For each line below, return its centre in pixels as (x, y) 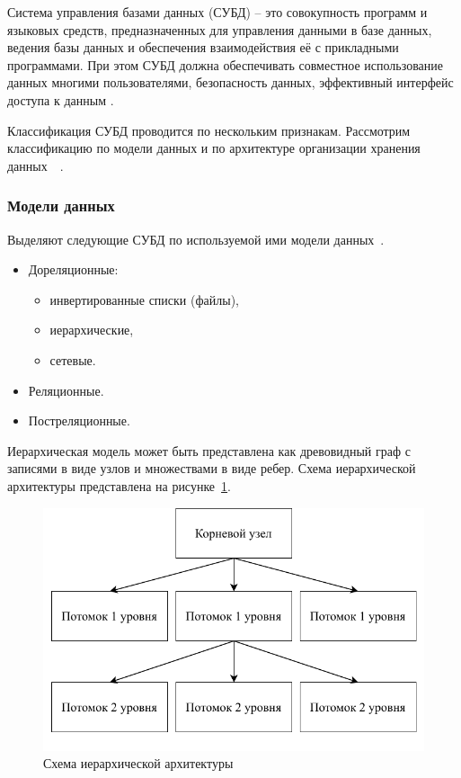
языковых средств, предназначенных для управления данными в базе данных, (220, 29)
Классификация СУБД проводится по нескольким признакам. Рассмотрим (209, 130)
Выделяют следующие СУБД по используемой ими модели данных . (196, 239)
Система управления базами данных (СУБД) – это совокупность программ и (217, 12)
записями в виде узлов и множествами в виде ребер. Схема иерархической (212, 468)
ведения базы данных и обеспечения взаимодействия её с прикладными (203, 47)
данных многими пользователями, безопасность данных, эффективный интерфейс (230, 82)
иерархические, (92, 330)
